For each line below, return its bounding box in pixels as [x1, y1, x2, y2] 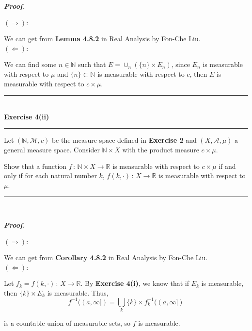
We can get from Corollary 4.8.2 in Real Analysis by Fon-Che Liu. [4, 252, 208, 263]
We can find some [4, 59, 57, 69]
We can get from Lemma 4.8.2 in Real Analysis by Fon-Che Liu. [4, 33, 201, 44]
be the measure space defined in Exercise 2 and [51, 135, 197, 145]
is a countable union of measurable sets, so [4, 318, 130, 328]
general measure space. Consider [4, 144, 100, 154]
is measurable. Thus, [47, 287, 109, 298]
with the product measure [122, 144, 199, 154]
